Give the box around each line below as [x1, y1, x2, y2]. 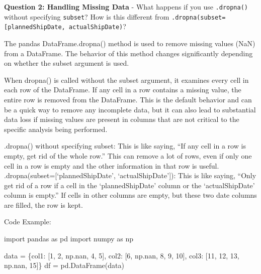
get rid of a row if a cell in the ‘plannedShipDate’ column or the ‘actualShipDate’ [4, 180, 255, 190]
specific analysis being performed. [4, 123, 108, 134]
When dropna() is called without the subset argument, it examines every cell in [4, 74, 249, 85]
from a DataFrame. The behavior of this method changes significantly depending [4, 48, 253, 58]
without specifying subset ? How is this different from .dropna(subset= [4, 11, 226, 22]
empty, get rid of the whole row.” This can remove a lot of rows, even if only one [4, 150, 252, 161]
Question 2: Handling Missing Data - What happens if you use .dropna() [4, 2, 248, 12]
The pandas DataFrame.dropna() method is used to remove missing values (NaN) [4, 38, 255, 48]
